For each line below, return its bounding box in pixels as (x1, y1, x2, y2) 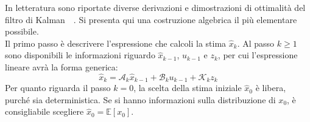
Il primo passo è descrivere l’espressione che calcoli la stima (5, 36, 227, 49)
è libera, (255, 81, 286, 94)
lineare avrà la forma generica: (5, 60, 118, 73)
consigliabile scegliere (5, 105, 84, 118)
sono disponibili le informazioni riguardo (5, 49, 155, 61)
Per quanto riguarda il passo (5, 81, 111, 94)
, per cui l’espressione (217, 49, 298, 61)
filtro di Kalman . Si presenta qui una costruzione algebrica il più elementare (5, 13, 297, 25)
